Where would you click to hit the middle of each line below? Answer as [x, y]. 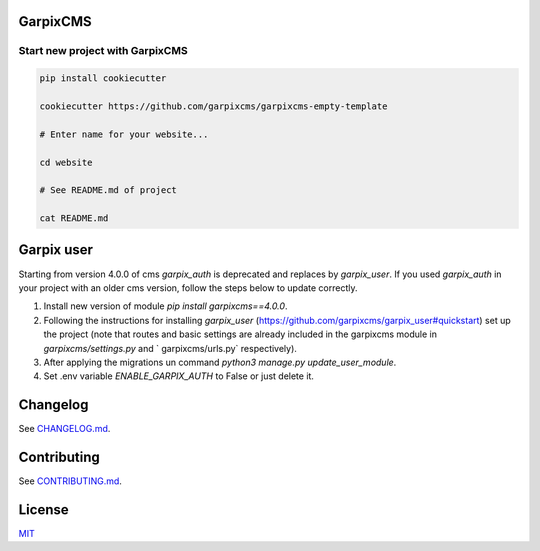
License [43, 509]
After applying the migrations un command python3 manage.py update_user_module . [220, 362]
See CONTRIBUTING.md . [70, 481]
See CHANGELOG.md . [64, 429]
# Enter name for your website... [124, 134]
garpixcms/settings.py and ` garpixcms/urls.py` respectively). [170, 348]
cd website [66, 162]
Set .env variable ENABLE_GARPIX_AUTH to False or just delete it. [179, 376]
